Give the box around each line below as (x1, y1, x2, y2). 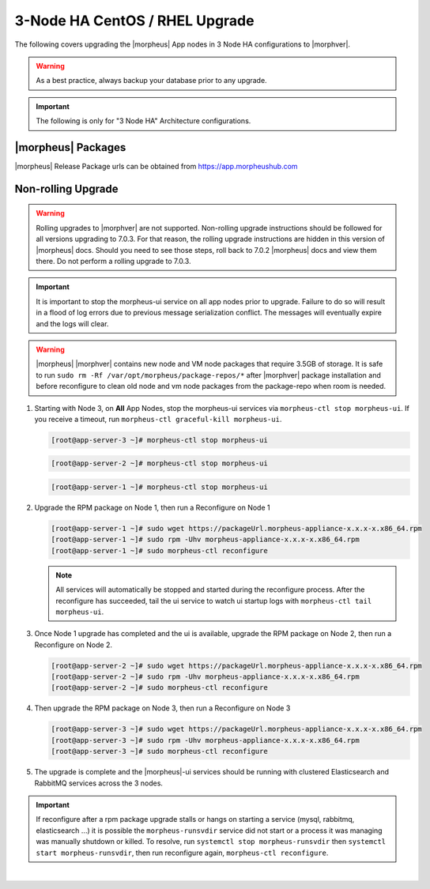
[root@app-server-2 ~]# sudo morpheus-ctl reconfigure (51, 684, 268, 692)
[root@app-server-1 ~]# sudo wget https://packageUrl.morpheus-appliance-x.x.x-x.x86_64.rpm (51, 524, 422, 533)
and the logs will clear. (36, 318, 109, 328)
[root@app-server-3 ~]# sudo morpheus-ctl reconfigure (51, 747, 268, 756)
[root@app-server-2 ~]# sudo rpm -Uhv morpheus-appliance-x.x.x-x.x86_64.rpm (51, 672, 360, 681)
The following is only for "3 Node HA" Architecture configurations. (36, 116, 251, 126)
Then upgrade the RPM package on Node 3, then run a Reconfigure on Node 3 (34, 703, 291, 713)
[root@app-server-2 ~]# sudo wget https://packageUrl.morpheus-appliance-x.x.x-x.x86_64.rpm (51, 661, 422, 670)
